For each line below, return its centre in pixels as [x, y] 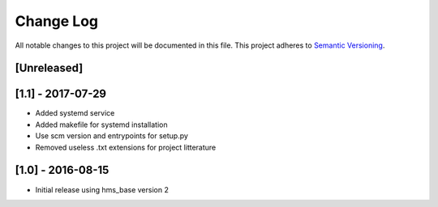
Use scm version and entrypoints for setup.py [112, 136]
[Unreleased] [49, 68]
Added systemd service [75, 113]
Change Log [57, 21]
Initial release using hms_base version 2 [102, 189]
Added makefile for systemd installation [101, 125]
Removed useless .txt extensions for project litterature [126, 147]
